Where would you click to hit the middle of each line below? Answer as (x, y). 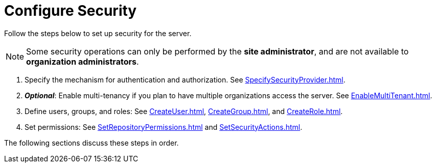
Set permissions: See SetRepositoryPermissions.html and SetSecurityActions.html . (164, 127)
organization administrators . (83, 61)
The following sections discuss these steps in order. (91, 143)
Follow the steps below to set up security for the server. (98, 33)
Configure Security (71, 11)
